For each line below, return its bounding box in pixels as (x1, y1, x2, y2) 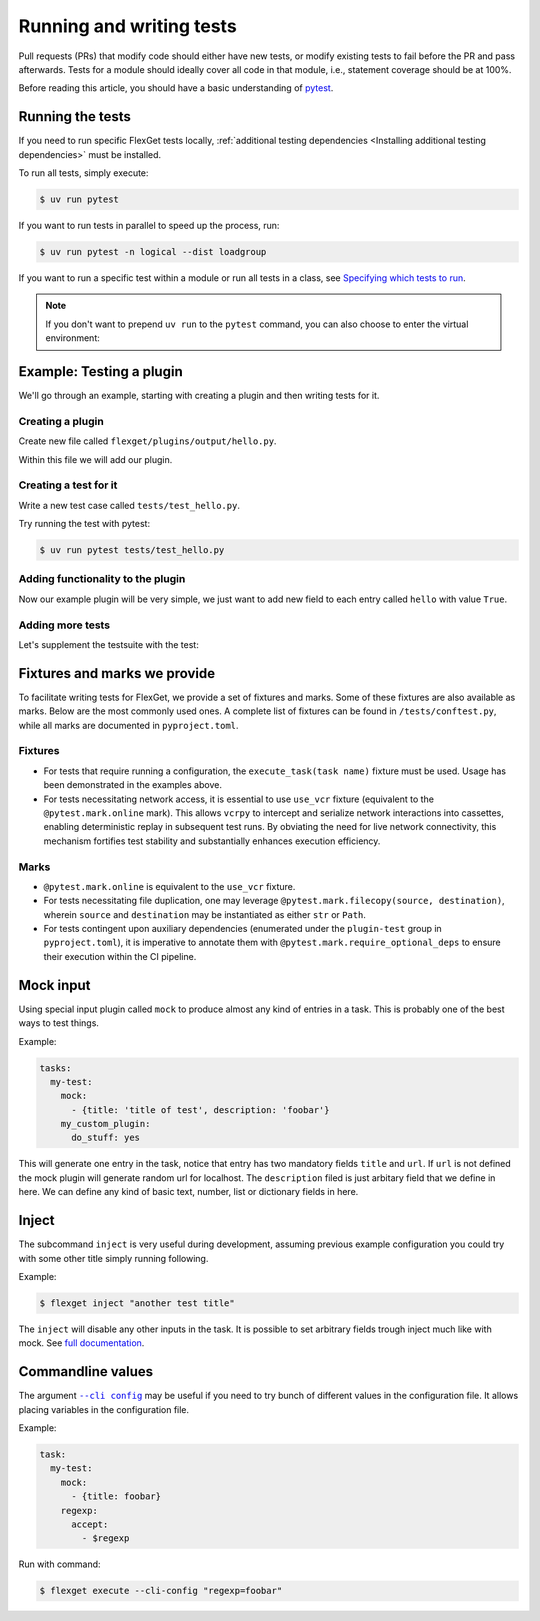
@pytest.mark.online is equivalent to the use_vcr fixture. (43, 880, 296, 892)
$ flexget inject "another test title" (39, 1297, 235, 1309)
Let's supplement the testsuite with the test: (18, 638, 199, 650)
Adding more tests (18, 618, 110, 632)
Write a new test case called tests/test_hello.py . (18, 499, 240, 511)
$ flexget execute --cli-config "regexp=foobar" (39, 1585, 283, 1597)
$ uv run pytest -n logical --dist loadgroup (39, 246, 267, 257)
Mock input (18, 976, 91, 994)
